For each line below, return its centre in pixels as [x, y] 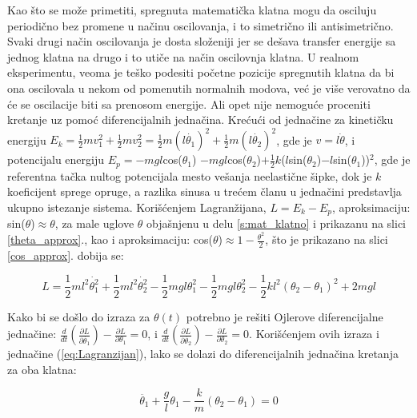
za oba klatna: [42, 369]
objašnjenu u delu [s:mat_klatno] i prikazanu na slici [276, 223]
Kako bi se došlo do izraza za [79, 316]
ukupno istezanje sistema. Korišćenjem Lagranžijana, [137, 207]
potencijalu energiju [56, 159]
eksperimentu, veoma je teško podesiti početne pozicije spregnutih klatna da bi [201, 72]
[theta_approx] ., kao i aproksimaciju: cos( [110, 239]
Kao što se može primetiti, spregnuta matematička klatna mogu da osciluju [192, 10]
